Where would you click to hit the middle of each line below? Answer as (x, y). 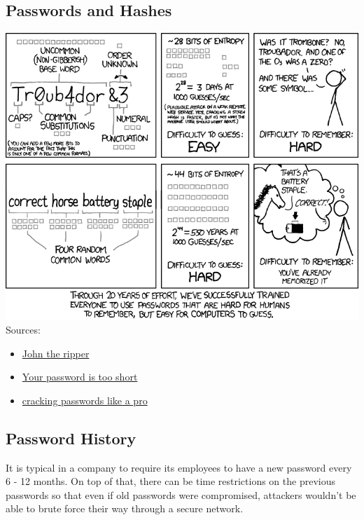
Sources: (23, 330)
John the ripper (56, 353)
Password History (71, 438)
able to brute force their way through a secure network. (125, 508)
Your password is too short (80, 377)
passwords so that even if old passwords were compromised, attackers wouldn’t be (181, 494)
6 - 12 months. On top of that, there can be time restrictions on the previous (171, 481)
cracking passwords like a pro (85, 400)
